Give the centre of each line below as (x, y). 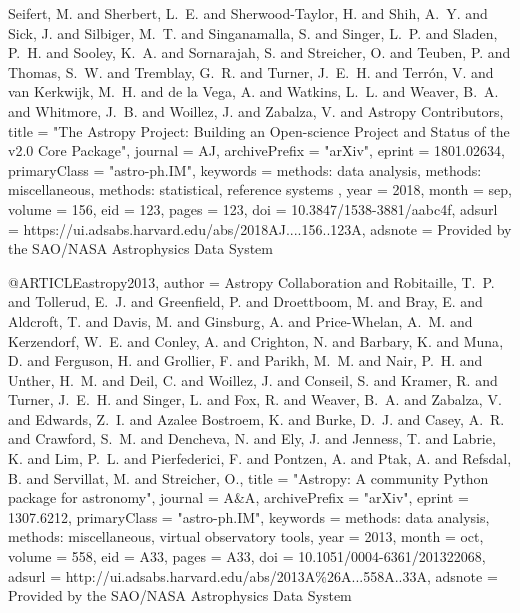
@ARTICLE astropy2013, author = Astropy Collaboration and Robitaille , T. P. (251, 281)
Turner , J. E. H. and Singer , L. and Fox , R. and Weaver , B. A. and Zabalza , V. (255, 399)
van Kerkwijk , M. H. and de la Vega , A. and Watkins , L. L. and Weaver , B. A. (253, 91)
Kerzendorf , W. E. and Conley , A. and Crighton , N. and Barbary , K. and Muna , (256, 340)
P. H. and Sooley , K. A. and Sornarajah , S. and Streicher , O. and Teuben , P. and (259, 52)
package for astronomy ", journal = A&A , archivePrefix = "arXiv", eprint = (238, 497)
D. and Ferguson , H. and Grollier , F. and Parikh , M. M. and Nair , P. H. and (245, 360)
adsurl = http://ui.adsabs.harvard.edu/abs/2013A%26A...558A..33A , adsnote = (253, 575)
